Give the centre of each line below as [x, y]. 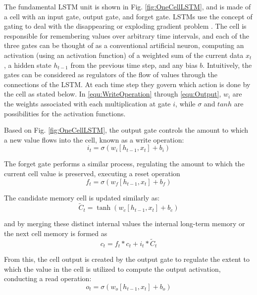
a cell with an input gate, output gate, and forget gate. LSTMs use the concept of [128, 16]
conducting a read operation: [48, 278]
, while [185, 103]
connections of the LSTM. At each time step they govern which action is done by [127, 84]
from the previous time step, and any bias [134, 65]
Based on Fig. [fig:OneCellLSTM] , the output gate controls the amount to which [126, 130]
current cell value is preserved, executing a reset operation [92, 173]
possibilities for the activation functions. [65, 113]
